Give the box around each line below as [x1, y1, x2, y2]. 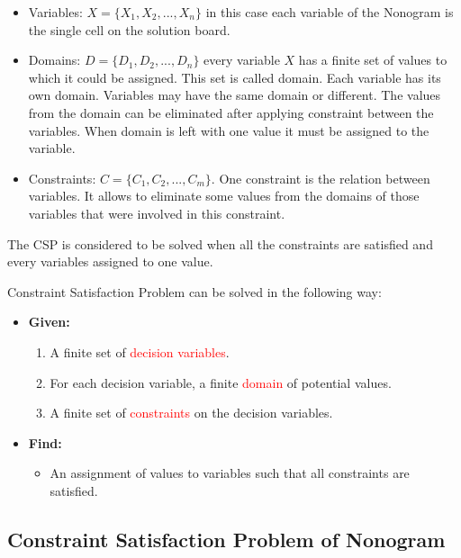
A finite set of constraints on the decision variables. [50, 403, 333, 422]
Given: [28, 312, 70, 331]
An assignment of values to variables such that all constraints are [50, 463, 410, 482]
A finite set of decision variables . [50, 342, 230, 361]
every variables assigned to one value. [7, 252, 213, 271]
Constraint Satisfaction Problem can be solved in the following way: [7, 282, 382, 301]
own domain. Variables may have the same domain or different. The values [28, 85, 441, 104]
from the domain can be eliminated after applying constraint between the [28, 103, 434, 121]
